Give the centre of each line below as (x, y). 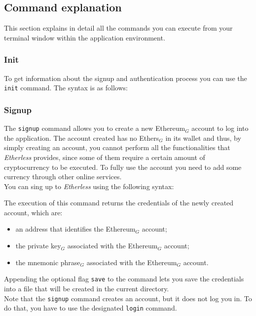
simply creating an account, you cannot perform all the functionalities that (117, 147)
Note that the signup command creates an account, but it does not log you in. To (128, 298)
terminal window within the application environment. (85, 37)
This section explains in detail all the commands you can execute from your (118, 28)
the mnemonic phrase (48, 262)
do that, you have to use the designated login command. (91, 308)
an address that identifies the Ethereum (75, 229)
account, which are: (33, 212)
